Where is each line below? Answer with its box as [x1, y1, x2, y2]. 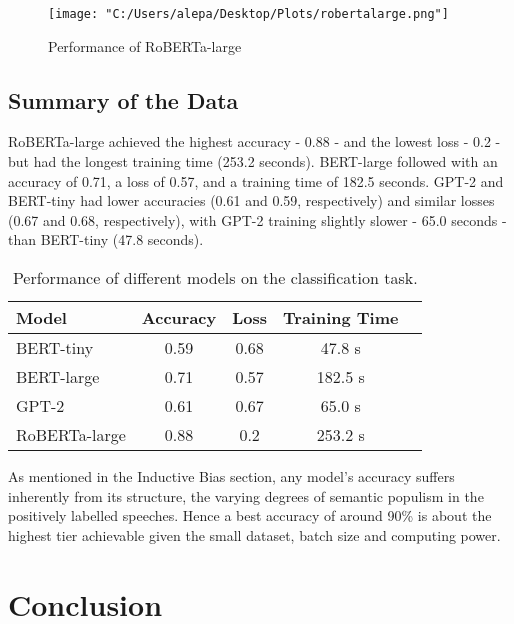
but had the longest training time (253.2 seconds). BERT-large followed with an [8, 151, 498, 172]
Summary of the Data [8, 84, 239, 115]
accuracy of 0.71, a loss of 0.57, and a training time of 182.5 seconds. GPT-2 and [8, 170, 504, 191]
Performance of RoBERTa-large [48, 35, 242, 56]
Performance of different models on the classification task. [12, 266, 418, 290]
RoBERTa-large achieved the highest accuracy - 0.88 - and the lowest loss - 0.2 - [8, 131, 501, 152]
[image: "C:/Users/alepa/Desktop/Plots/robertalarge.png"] [48, 7, 449, 21]
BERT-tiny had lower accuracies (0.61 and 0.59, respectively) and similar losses [8, 190, 495, 211]
